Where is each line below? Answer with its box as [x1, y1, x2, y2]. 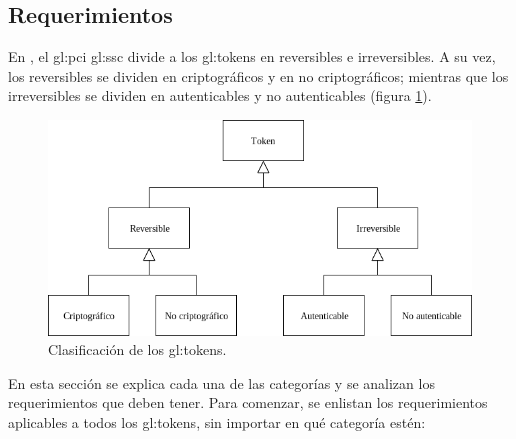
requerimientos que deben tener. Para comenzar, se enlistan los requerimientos [8, 392, 488, 413]
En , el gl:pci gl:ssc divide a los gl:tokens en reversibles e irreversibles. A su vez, [8, 46, 496, 67]
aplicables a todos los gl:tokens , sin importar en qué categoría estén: [8, 412, 426, 433]
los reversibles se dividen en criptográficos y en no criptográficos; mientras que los [8, 65, 509, 86]
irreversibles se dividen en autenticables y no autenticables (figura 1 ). [8, 85, 432, 106]
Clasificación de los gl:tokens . [48, 339, 227, 360]
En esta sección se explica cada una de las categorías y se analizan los [8, 372, 435, 393]
